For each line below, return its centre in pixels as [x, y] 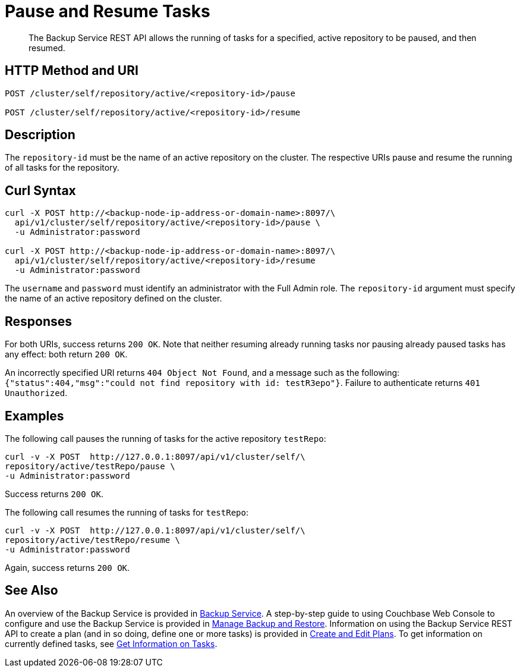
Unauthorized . [36, 393]
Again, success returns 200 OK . [67, 567]
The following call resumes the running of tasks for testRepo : [127, 512]
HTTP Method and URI [72, 71]
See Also [31, 591]
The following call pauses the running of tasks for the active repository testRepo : [166, 438]
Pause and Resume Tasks [108, 11]
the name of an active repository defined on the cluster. [114, 299]
